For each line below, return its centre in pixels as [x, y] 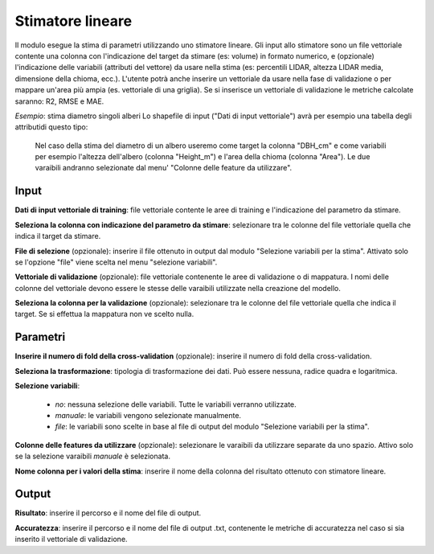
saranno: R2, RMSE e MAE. [59, 101]
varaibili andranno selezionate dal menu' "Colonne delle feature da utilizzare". [164, 168]
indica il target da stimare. [58, 236]
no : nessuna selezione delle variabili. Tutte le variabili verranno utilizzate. [176, 404]
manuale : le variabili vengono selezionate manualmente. [148, 415]
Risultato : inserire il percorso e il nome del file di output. [108, 513]
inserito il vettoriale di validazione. [71, 540]
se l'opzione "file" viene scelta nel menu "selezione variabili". [116, 262]
